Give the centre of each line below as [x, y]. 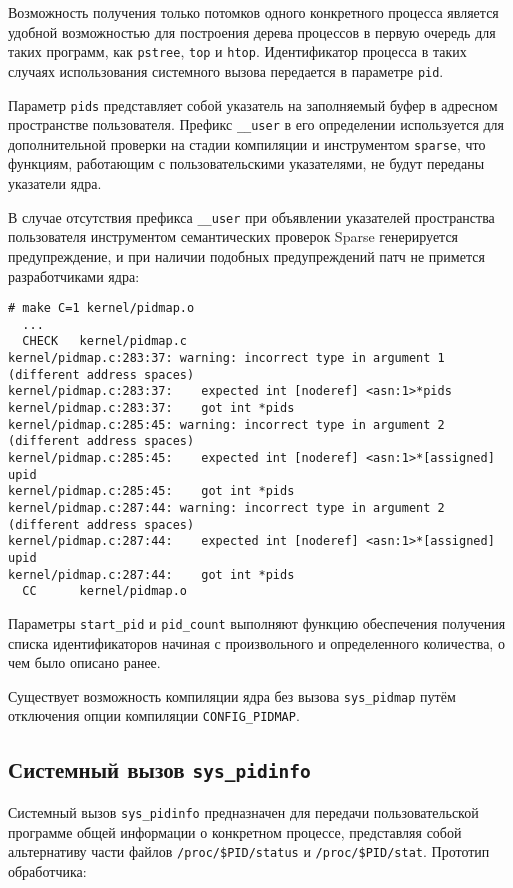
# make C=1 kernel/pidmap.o [101, 308]
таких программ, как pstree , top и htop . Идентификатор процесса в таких [237, 51]
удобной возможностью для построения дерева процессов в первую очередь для [252, 31]
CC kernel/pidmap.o [104, 591]
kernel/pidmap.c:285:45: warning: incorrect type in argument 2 [226, 424]
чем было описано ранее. [84, 662]
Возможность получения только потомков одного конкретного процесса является [253, 12]
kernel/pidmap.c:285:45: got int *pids [151, 491]
